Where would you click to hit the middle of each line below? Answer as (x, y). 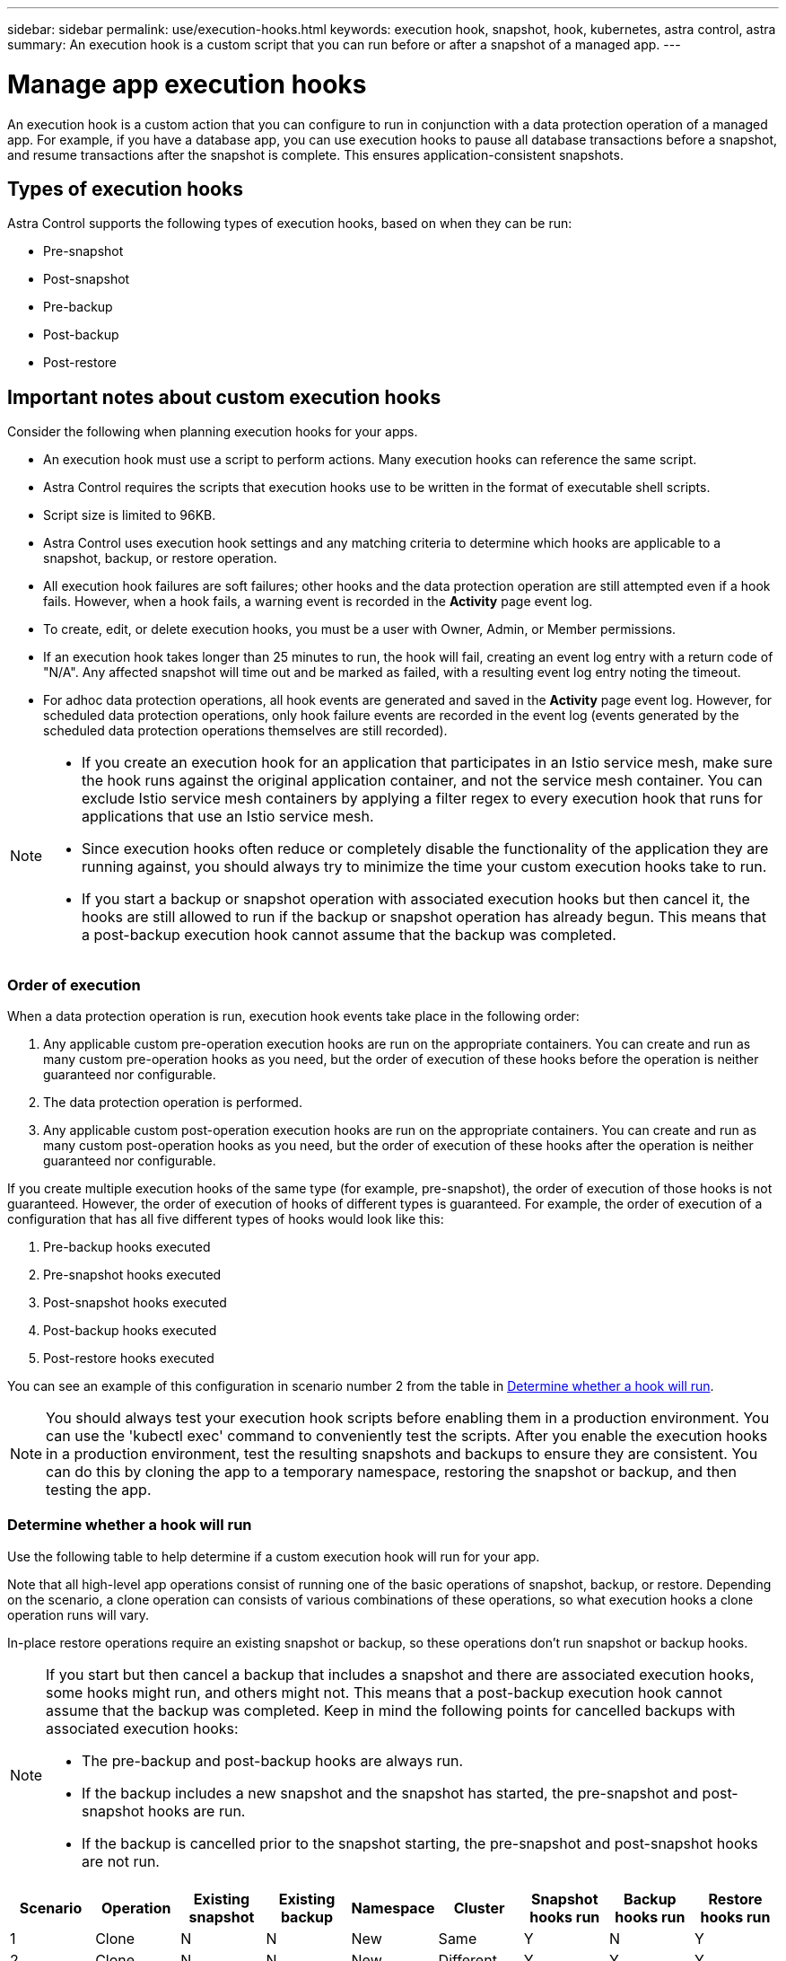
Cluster (479, 1908)
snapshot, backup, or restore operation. (160, 558)
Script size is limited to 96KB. (130, 515)
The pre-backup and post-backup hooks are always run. (273, 1760)
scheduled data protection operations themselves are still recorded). (245, 731)
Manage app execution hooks (187, 84)
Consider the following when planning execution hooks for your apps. (213, 432)
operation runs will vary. (78, 1614)
